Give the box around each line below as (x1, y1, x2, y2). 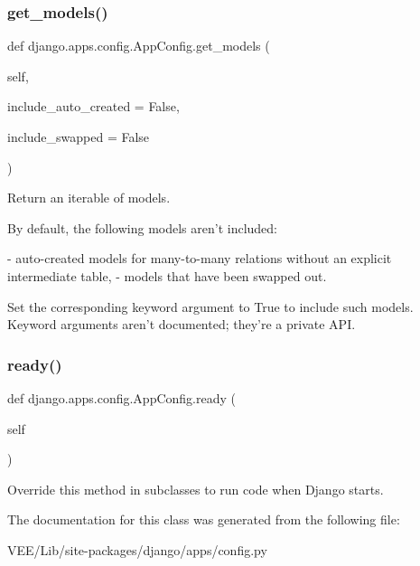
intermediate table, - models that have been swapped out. (7, 266, 327, 285)
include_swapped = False (7, 127, 150, 146)
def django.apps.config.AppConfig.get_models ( (7, 36, 270, 55)
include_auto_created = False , (7, 97, 180, 116)
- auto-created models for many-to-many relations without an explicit (7, 249, 392, 268)
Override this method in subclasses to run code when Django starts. (7, 479, 384, 498)
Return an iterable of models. (7, 188, 171, 207)
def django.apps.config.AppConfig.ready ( (7, 388, 236, 407)
